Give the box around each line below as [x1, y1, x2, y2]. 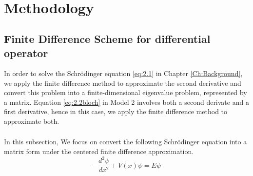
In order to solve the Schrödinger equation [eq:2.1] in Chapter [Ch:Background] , [4, 68, 243, 78]
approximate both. [4, 116, 59, 126]
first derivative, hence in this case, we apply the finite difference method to [4, 106, 228, 117]
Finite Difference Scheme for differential [4, 31, 211, 46]
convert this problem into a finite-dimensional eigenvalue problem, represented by [4, 87, 247, 98]
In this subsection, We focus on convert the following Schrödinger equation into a [4, 137, 247, 147]
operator [4, 45, 48, 60]
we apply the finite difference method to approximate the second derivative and [4, 78, 241, 88]
